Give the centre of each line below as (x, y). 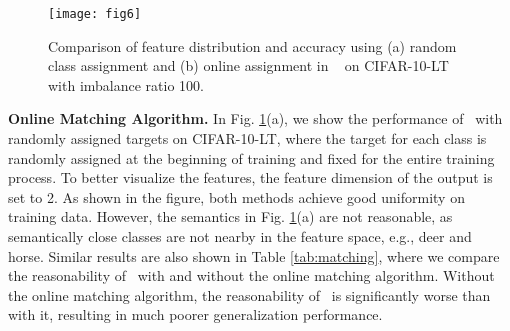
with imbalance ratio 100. (126, 84)
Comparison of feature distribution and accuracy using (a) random (252, 45)
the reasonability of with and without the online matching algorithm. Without (251, 275)
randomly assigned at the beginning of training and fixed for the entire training (251, 157)
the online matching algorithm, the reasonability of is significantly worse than (249, 294)
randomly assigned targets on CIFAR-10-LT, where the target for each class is (247, 138)
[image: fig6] (95, 14)
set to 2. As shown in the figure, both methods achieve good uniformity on (236, 196)
